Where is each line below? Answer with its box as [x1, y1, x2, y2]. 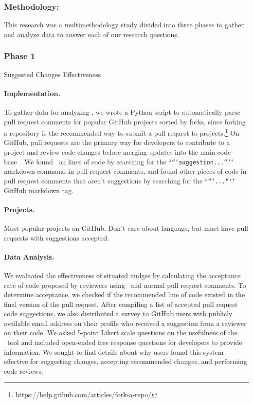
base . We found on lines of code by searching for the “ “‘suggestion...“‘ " [4, 156, 234, 166]
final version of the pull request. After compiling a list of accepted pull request [4, 299, 238, 309]
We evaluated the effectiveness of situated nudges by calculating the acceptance [4, 270, 241, 280]
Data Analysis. [4, 251, 54, 262]
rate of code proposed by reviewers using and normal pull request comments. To [4, 280, 246, 290]
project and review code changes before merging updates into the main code [4, 147, 231, 157]
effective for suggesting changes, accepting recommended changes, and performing [4, 356, 247, 366]
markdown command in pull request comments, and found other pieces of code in [4, 166, 247, 176]
